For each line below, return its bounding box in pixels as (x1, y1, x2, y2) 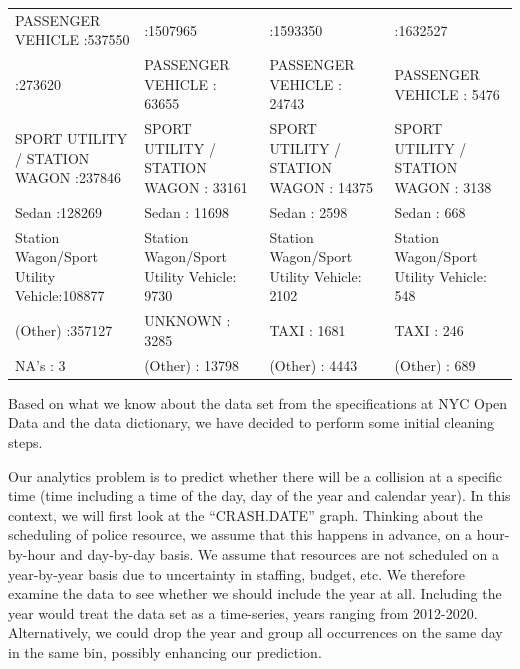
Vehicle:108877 (15, 285, 105, 306)
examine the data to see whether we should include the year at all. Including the (8, 583, 502, 604)
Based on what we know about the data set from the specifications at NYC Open (8, 392, 508, 413)
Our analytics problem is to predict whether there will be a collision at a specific (8, 465, 502, 486)
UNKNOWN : (144, 310, 231, 331)
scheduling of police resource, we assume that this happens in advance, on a (8, 524, 473, 545)
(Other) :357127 (15, 320, 113, 341)
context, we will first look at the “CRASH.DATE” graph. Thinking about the (8, 504, 483, 525)
